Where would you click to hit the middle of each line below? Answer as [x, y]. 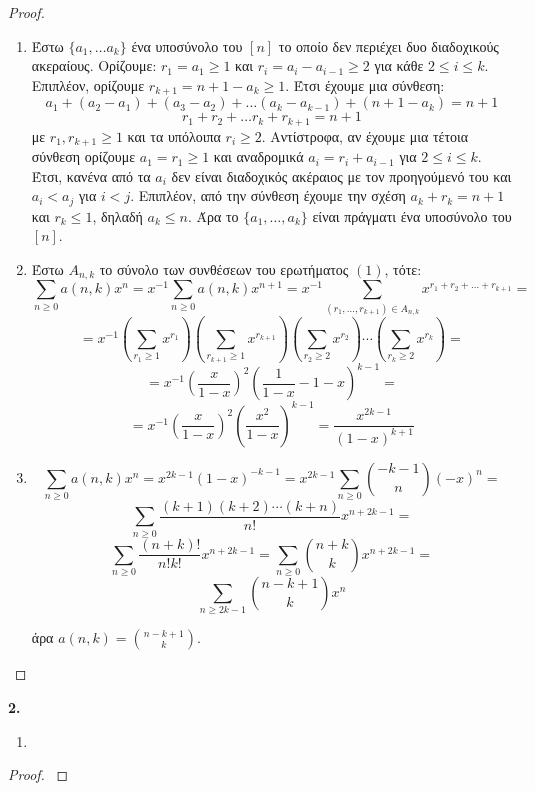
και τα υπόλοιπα [174, 135]
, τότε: [403, 268]
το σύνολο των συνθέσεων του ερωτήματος [224, 268]
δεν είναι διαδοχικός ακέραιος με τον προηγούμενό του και [341, 175]
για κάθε [399, 65]
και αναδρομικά [258, 156]
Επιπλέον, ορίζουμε [88, 84]
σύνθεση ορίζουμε [83, 156]
